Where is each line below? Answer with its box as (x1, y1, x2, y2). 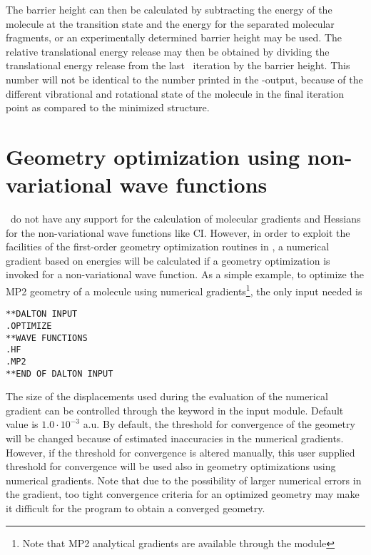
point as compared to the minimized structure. (6, 100, 210, 115)
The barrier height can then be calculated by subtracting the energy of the (6, 2, 332, 16)
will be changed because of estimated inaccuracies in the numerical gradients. (6, 431, 344, 445)
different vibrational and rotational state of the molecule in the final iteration (6, 86, 344, 101)
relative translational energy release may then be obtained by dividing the (6, 44, 330, 58)
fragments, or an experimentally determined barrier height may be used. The (6, 30, 342, 45)
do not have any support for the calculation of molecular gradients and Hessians (10, 211, 361, 226)
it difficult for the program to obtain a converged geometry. (6, 500, 265, 515)
